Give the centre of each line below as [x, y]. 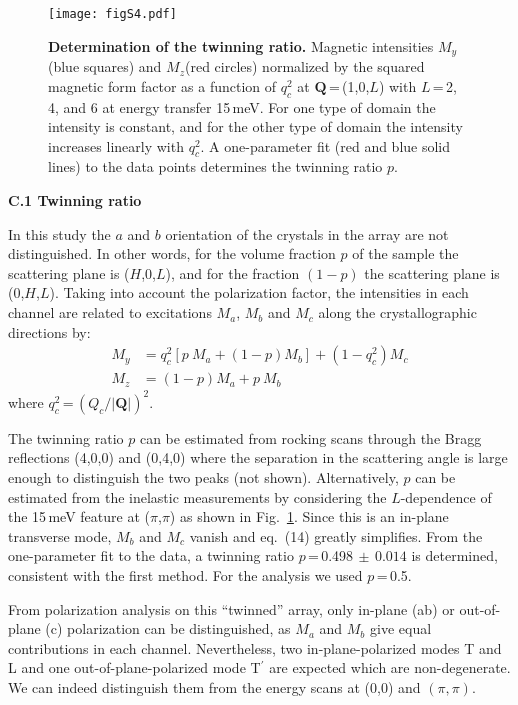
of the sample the [405, 253]
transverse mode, [60, 535]
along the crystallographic [397, 312]
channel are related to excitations [110, 312]
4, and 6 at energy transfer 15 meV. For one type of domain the [242, 106]
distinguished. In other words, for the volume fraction [172, 253]
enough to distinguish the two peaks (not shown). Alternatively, [203, 476]
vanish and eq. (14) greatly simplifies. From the [336, 535]
